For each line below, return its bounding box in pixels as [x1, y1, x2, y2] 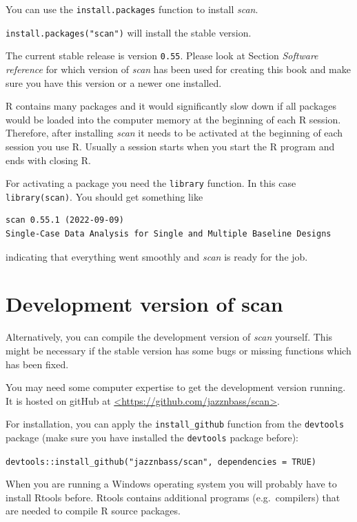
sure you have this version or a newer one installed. [6, 75, 222, 90]
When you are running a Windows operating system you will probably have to [6, 476, 337, 491]
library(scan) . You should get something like [6, 189, 203, 203]
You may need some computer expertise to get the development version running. [6, 380, 346, 394]
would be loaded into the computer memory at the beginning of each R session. [6, 112, 341, 126]
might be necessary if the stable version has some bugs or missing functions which [6, 343, 351, 357]
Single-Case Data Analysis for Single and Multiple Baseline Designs [6, 229, 331, 239]
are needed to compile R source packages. [6, 503, 181, 518]
